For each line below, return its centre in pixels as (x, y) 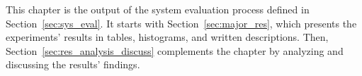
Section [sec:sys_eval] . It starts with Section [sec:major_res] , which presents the (181, 23)
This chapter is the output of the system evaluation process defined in (158, 9)
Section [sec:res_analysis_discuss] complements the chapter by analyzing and (175, 50)
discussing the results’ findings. (73, 64)
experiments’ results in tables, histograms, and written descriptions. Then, (167, 37)
